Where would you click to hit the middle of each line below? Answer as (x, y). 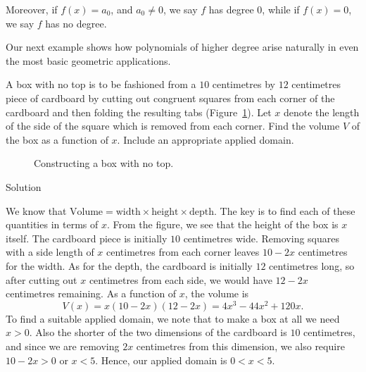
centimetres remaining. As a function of (91, 293)
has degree (231, 9)
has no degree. (76, 23)
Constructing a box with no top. (104, 163)
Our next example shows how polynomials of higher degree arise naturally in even (182, 47)
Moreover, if (32, 9)
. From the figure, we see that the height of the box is (222, 224)
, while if (281, 9)
